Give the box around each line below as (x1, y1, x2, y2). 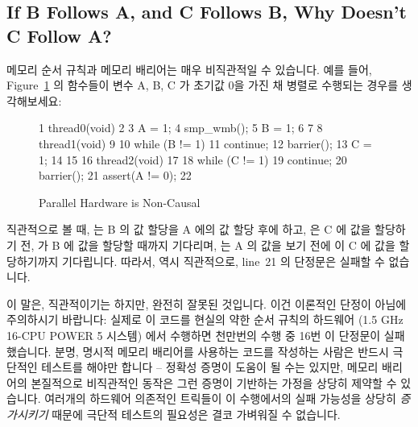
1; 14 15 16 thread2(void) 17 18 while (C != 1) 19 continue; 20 (39, 151, 347, 168)
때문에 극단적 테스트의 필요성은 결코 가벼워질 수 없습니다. (52, 405, 341, 422)
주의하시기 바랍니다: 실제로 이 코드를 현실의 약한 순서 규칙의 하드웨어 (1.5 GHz (6, 311, 404, 328)
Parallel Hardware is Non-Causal (39, 193, 201, 210)
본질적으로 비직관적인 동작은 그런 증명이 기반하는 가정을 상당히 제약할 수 (31, 374, 397, 391)
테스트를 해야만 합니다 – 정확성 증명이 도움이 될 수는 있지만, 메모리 (41, 359, 379, 375)
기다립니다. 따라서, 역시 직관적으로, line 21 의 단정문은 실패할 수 (62, 252, 385, 269)
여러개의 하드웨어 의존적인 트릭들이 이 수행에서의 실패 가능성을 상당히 (44, 390, 396, 407)
